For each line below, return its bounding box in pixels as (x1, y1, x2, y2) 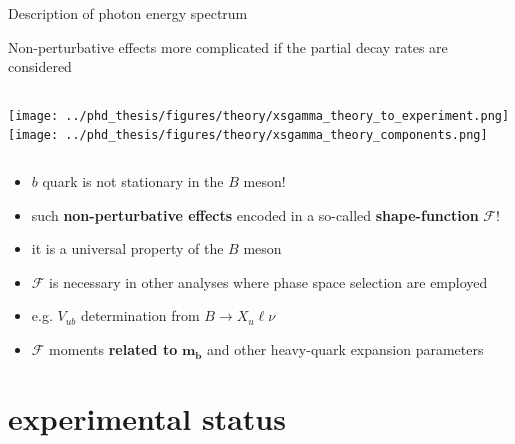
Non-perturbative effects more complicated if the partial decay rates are (8, 36, 448, 57)
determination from (80, 305, 200, 326)
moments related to (49, 339, 178, 360)
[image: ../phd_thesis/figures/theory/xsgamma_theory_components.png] (8, 128, 488, 143)
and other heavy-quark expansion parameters (207, 339, 484, 360)
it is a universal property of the (31, 238, 224, 259)
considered (8, 56, 72, 77)
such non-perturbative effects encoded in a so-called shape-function (31, 204, 479, 225)
